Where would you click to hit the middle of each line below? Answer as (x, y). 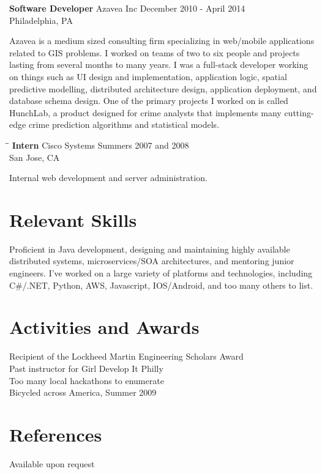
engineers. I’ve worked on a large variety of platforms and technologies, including (161, 273)
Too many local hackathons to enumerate (87, 380)
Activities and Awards (104, 327)
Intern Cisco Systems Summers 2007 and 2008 (100, 145)
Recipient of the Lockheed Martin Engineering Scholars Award (126, 356)
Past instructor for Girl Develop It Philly (86, 368)
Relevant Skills (73, 219)
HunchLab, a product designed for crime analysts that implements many (145, 112)
